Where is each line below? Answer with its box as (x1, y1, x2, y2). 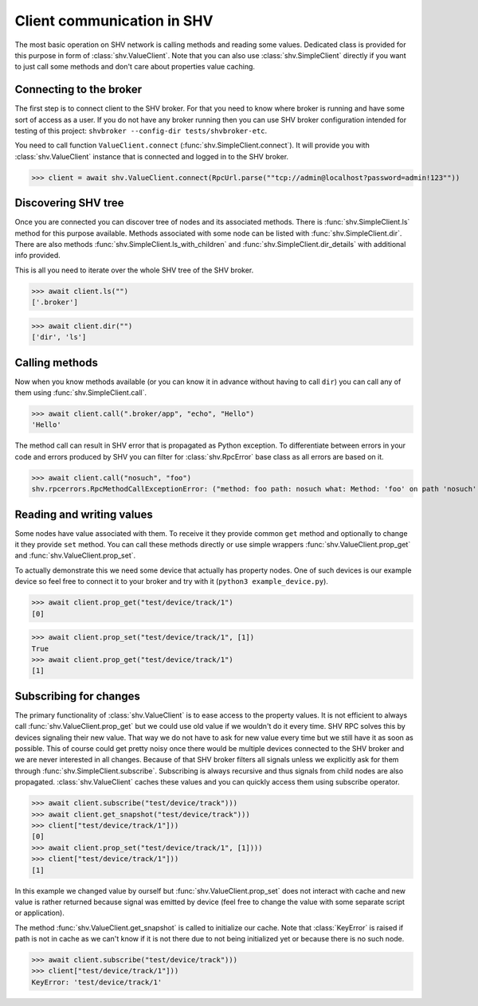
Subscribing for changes (14, 689, 141, 703)
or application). (14, 908, 65, 918)
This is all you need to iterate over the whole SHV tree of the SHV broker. (14, 265, 254, 275)
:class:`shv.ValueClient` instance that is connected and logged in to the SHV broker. (14, 151, 289, 161)
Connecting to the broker (14, 83, 143, 96)
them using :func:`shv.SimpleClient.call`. (14, 388, 147, 397)
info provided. (14, 251, 61, 260)
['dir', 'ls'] (31, 333, 87, 342)
